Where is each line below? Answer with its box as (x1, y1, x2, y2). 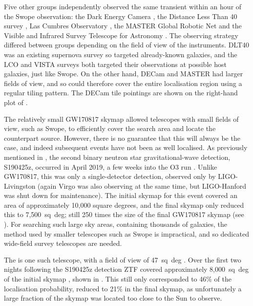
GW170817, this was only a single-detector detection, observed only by (4, 171, 216, 181)
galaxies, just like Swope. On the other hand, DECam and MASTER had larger (4, 68, 243, 79)
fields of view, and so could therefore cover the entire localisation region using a (4, 78, 242, 88)
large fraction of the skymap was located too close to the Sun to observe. (4, 293, 222, 303)
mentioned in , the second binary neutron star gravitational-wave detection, (4, 152, 231, 162)
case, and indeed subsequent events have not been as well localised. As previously (4, 142, 248, 153)
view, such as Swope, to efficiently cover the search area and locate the (4, 123, 216, 133)
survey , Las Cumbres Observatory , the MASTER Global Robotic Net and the (4, 21, 242, 31)
